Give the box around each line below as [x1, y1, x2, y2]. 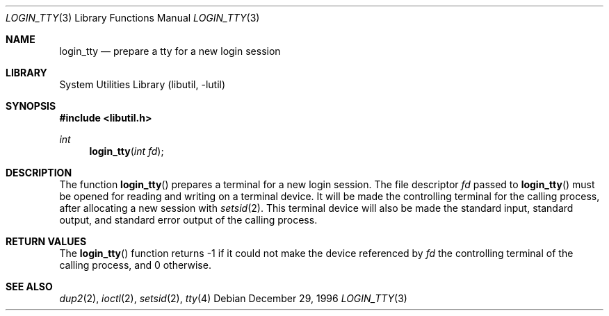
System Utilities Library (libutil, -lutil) [59, 78, 226, 90]
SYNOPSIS [6, 100, 56, 112]
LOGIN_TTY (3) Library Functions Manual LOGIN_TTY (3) [6, 12, 260, 24]
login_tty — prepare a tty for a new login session [59, 45, 281, 57]
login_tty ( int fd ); [89, 145, 164, 157]
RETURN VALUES [6, 235, 87, 247]
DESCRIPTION [6, 167, 72, 178]
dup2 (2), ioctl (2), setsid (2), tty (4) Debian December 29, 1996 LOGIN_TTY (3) [59, 292, 407, 304]
